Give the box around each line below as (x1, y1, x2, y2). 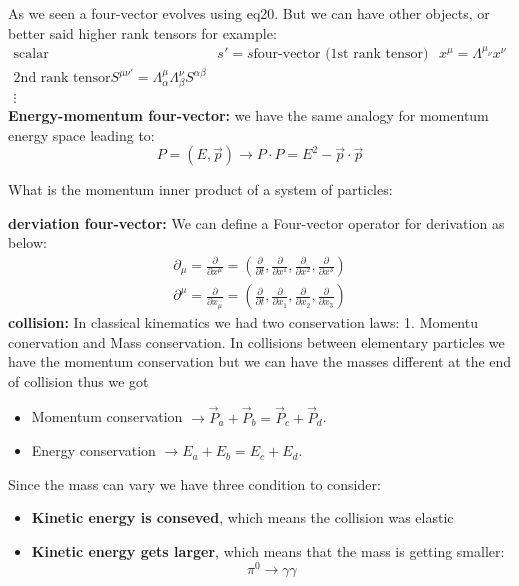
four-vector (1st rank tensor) (253, 46, 429, 61)
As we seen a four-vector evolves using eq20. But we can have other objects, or (8, 3, 490, 23)
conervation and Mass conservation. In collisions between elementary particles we (8, 331, 505, 352)
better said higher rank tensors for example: (8, 22, 277, 43)
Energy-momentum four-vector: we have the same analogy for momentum (8, 105, 489, 126)
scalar (13, 46, 49, 61)
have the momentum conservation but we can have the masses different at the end (8, 351, 512, 372)
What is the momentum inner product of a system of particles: (8, 179, 393, 200)
